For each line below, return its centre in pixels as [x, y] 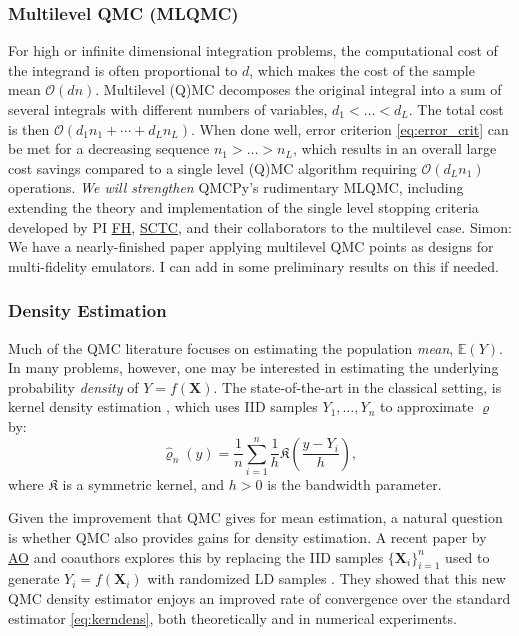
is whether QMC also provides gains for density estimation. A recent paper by [247, 537]
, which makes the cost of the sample [362, 69]
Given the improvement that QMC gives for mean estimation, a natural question [255, 517]
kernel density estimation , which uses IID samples [163, 406]
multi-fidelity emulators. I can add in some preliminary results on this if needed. [253, 265]
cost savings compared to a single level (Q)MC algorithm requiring [212, 167]
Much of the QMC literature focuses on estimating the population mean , [231, 347]
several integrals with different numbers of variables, [168, 109]
